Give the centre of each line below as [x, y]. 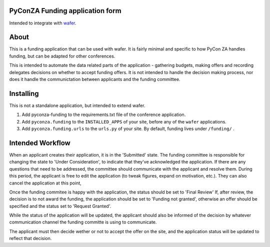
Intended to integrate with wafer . [43, 23]
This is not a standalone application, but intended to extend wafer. [77, 105]
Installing [24, 93]
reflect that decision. [30, 238]
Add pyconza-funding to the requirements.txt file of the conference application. [104, 114]
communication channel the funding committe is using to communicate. [83, 222]
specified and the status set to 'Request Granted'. [60, 206]
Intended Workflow [40, 143]
